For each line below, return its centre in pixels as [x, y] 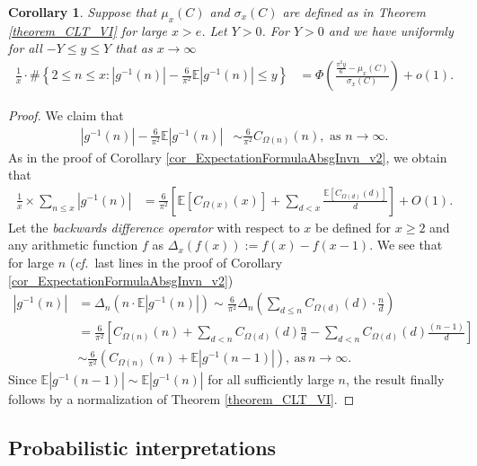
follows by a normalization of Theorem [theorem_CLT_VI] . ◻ [181, 399]
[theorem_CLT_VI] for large [88, 30]
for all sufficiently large [271, 379]
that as [134, 48]
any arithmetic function [73, 245]
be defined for [353, 227]
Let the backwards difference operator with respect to [154, 227]
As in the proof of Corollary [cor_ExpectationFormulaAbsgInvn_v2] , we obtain [228, 157]
